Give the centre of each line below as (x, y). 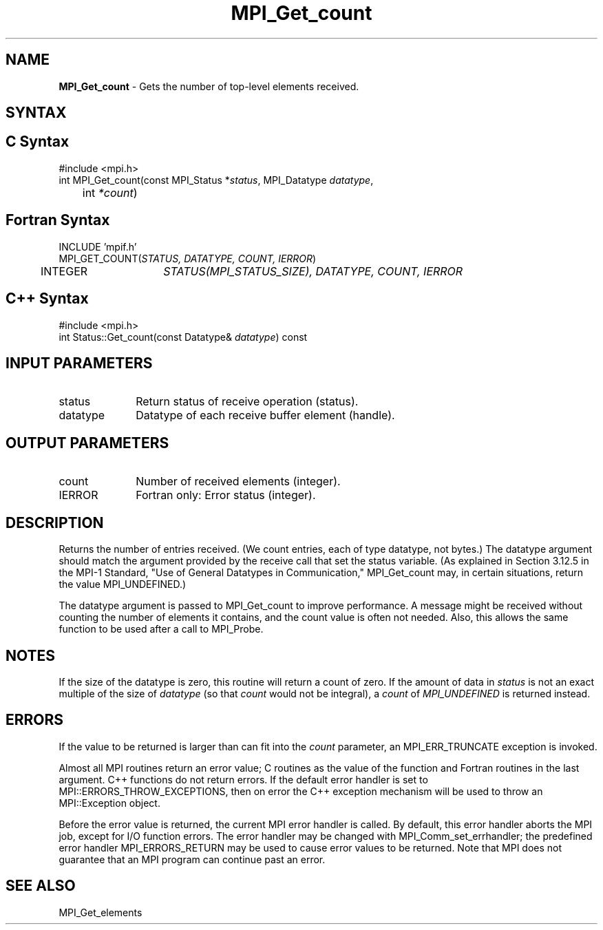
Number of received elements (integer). (238, 482)
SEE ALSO (41, 886)
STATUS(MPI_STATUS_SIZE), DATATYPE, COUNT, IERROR (313, 271)
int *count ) (110, 192)
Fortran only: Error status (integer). (226, 495)
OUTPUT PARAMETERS (87, 443)
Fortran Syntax (58, 220)
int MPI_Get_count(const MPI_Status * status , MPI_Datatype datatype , (216, 180)
